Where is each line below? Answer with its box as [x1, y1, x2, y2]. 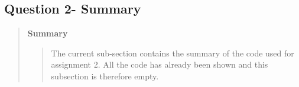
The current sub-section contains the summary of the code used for [51, 46, 294, 59]
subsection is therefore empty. [51, 69, 159, 82]
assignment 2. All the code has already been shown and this [51, 58, 268, 71]
